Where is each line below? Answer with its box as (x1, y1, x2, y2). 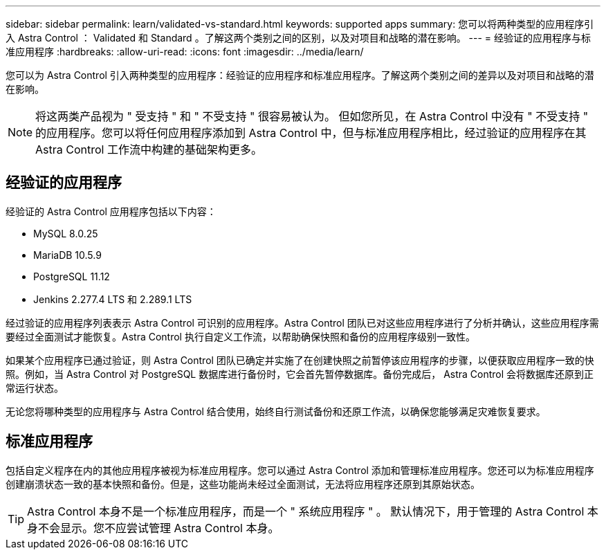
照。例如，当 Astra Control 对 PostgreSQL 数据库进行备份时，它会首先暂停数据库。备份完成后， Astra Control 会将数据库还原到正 (6, 367, 594, 380)
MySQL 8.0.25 (33, 227, 98, 239)
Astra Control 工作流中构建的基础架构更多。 (35, 143, 262, 156)
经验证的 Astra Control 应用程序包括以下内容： (6, 205, 217, 217)
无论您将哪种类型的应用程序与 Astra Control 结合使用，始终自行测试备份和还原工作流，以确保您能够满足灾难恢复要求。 (6, 405, 546, 417)
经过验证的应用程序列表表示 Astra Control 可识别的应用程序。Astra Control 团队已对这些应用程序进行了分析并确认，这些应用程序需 (6, 316, 599, 329)
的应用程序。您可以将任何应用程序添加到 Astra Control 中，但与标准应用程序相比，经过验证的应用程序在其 (35, 126, 587, 140)
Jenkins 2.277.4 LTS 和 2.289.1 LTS (33, 293, 192, 305)
